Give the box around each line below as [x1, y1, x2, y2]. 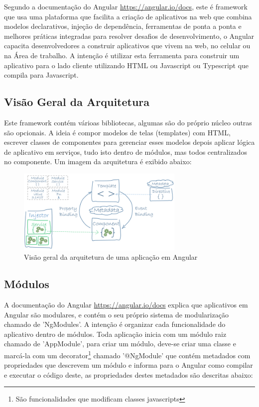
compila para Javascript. [4, 70, 79, 80]
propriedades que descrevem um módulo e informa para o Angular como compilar [4, 360, 253, 370]
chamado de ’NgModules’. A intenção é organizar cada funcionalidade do [4, 319, 226, 329]
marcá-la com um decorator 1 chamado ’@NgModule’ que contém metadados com [4, 349, 251, 360]
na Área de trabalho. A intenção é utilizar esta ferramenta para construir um [4, 50, 240, 60]
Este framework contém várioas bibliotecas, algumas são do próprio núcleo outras [4, 117, 252, 127]
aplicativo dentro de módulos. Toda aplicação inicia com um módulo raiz [4, 328, 227, 339]
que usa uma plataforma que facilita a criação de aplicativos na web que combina [4, 11, 252, 21]
